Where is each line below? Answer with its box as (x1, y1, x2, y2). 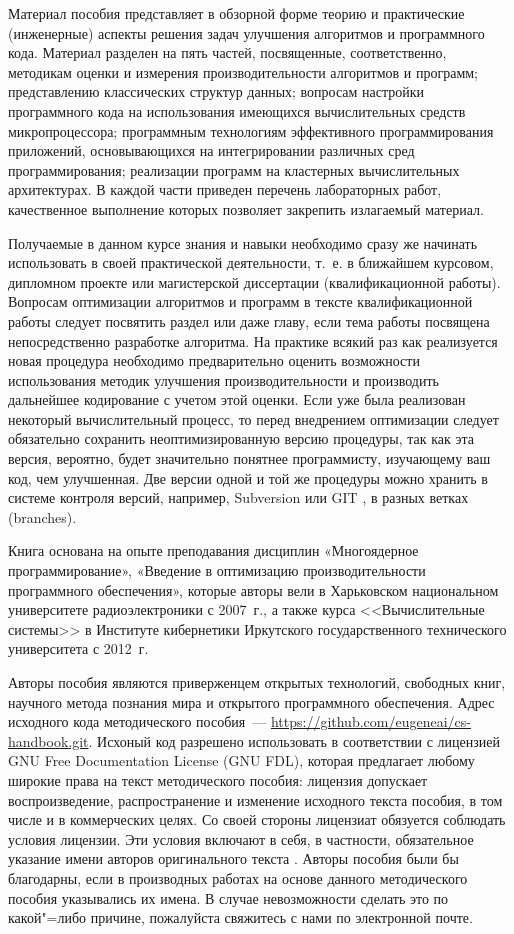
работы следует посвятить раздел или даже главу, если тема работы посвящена (8, 310, 490, 331)
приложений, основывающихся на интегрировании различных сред (8, 140, 415, 161)
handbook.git (8, 730, 89, 751)
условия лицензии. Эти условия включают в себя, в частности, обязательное (8, 828, 474, 849)
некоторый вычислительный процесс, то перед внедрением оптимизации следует (8, 408, 499, 429)
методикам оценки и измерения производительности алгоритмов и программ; (8, 61, 478, 82)
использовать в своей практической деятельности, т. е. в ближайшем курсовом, (8, 252, 494, 273)
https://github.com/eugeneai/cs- (270, 711, 471, 732)
